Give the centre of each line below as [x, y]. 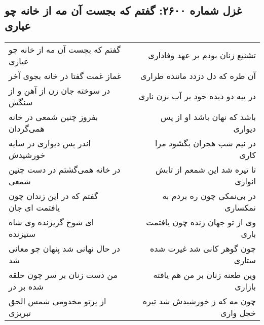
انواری [245, 181]
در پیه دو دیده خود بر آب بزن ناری [197, 96]
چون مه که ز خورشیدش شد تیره [199, 301]
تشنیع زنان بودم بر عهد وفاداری [202, 55]
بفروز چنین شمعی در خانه [53, 116]
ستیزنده [22, 233]
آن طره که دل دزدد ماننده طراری [198, 75]
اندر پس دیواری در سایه [50, 143]
